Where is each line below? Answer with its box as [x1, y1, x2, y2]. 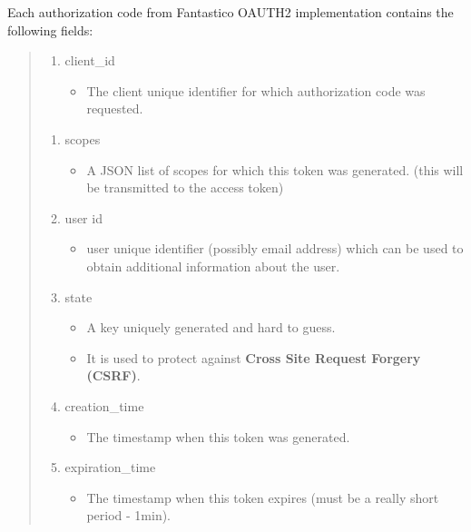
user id [64, 208, 103, 227]
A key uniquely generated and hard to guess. [86, 318, 336, 337]
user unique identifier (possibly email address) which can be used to [86, 239, 464, 258]
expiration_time [64, 458, 156, 477]
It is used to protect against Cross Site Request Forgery [86, 348, 421, 367]
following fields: [7, 20, 93, 39]
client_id [64, 51, 115, 70]
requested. [86, 99, 143, 118]
